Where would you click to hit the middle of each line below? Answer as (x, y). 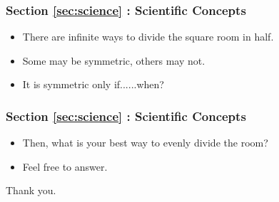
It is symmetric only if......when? (93, 84)
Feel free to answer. (65, 166)
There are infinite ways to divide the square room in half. (148, 37)
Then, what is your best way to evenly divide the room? (145, 143)
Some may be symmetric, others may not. (114, 60)
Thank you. (31, 190)
